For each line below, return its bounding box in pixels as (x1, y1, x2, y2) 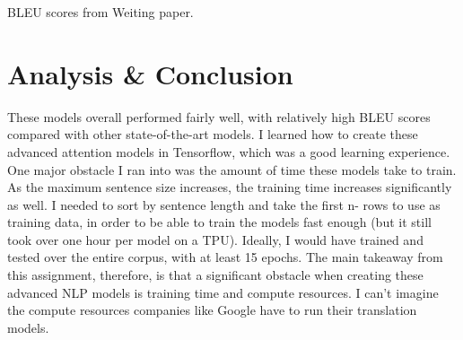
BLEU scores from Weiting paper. (7, 3, 194, 21)
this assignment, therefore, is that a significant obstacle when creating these (7, 266, 424, 284)
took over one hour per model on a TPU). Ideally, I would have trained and (7, 230, 424, 248)
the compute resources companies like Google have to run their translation (7, 301, 417, 319)
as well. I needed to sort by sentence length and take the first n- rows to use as (7, 195, 441, 214)
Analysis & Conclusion (7, 55, 293, 92)
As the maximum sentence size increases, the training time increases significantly (7, 178, 452, 196)
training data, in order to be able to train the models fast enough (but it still (7, 213, 432, 231)
